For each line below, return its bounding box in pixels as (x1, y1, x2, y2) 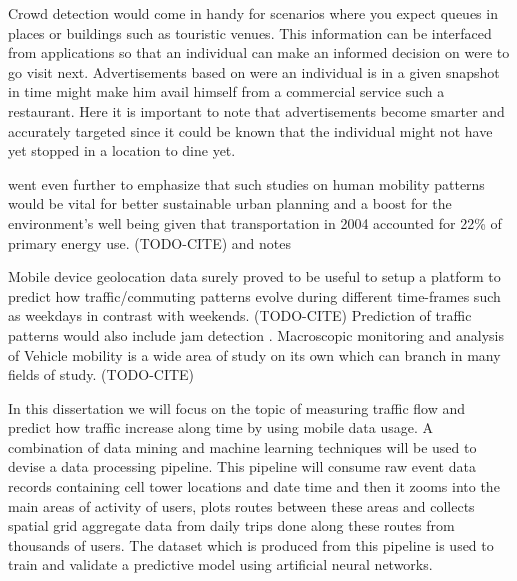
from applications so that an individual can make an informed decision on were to (8, 42, 510, 63)
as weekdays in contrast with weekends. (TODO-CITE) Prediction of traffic (8, 305, 472, 326)
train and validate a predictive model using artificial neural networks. (8, 554, 433, 575)
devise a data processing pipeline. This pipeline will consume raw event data (8, 456, 476, 477)
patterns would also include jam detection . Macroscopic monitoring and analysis (8, 324, 504, 345)
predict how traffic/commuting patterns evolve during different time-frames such (8, 285, 501, 306)
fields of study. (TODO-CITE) (8, 364, 195, 385)
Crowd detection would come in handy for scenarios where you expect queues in (8, 3, 498, 23)
